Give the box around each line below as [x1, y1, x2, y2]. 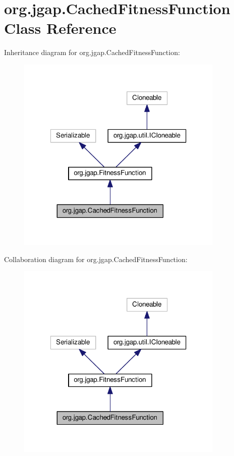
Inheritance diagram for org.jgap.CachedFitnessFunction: [4, 47, 180, 58]
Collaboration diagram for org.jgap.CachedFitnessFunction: [4, 254, 188, 264]
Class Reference [4, 18, 116, 38]
